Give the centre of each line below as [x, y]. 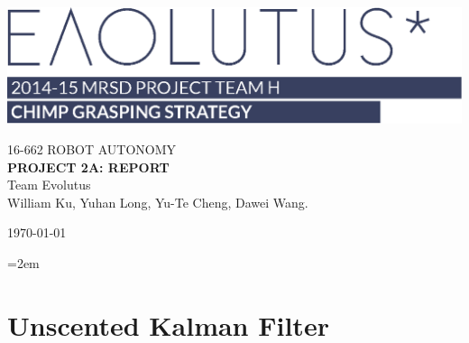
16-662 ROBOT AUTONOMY [92, 149]
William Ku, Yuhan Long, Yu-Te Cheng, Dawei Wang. [158, 202]
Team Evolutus [49, 185]
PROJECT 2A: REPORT [88, 167]
